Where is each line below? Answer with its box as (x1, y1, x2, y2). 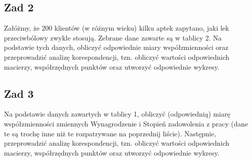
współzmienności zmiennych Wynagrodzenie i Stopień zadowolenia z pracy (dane (4, 118, 248, 128)
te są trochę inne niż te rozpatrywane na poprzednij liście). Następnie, (4, 128, 216, 138)
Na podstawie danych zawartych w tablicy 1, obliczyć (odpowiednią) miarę (4, 109, 230, 119)
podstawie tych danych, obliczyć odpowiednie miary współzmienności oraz (4, 42, 229, 52)
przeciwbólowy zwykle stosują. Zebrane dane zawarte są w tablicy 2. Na (4, 32, 222, 42)
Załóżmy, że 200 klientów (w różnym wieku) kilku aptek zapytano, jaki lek (4, 23, 229, 33)
